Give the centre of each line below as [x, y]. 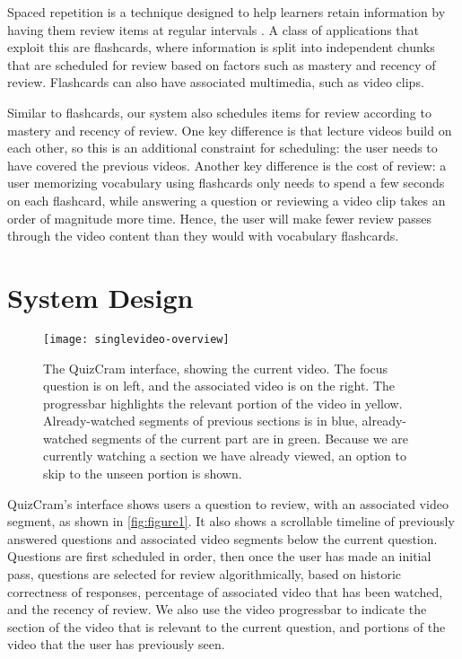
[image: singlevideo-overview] [136, 339]
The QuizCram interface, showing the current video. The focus [216, 368]
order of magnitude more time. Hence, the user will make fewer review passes [219, 218]
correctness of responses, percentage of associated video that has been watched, [225, 591]
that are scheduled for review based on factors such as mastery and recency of [222, 64]
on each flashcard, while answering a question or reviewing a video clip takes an [227, 200]
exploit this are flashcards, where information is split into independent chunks [221, 47]
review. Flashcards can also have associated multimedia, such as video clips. [216, 82]
